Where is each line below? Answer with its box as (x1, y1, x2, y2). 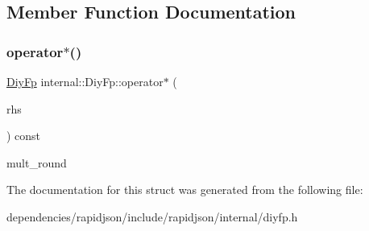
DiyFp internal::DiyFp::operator (6, 73, 164, 89)
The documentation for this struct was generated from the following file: (6, 181, 363, 198)
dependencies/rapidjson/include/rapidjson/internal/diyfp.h (6, 208, 298, 225)
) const (6, 127, 41, 144)
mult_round (6, 154, 67, 171)
